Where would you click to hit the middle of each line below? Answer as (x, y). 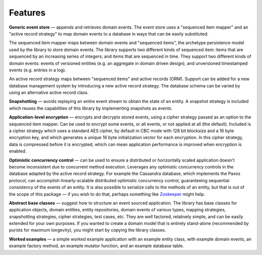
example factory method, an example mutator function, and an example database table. (97, 246)
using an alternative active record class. (49, 93)
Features (27, 13)
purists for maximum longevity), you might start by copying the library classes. (88, 230)
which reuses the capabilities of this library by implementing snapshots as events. (91, 108)
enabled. (18, 151)
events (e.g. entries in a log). (38, 70)
